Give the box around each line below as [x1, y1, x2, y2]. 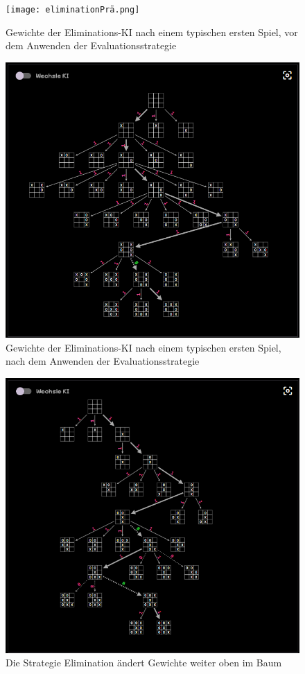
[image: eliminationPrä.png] [6, 5, 140, 15]
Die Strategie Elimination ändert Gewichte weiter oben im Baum [6, 655, 282, 670]
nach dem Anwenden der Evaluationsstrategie [6, 354, 200, 368]
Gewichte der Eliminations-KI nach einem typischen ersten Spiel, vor [6, 24, 298, 39]
